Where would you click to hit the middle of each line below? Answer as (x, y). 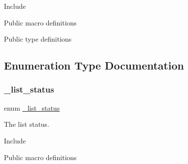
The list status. (27, 124)
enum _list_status (32, 107)
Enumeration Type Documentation (94, 65)
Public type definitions (38, 39)
